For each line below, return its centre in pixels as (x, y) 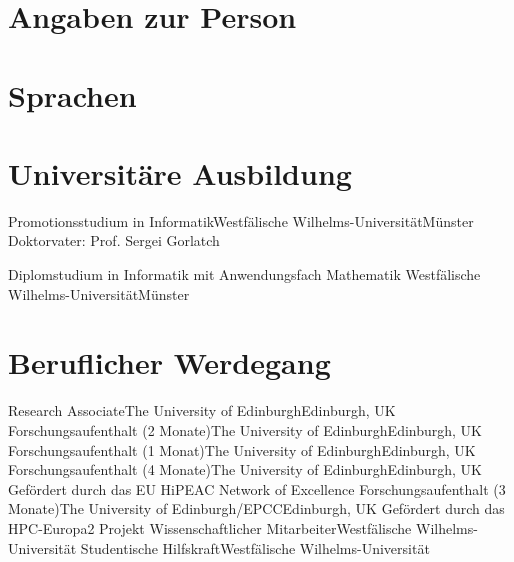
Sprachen (72, 94)
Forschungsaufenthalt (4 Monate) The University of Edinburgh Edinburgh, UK (245, 469)
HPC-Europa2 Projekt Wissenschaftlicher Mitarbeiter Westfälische (210, 527)
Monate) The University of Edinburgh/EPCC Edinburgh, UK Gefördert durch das (256, 508)
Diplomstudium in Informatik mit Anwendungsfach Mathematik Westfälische (244, 274)
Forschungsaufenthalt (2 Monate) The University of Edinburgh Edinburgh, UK (245, 429)
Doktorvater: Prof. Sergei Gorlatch (114, 240)
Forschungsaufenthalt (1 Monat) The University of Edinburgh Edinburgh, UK (242, 449)
